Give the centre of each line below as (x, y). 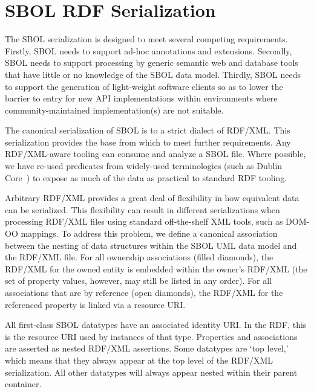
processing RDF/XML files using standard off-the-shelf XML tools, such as (144, 221)
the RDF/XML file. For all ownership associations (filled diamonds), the (139, 257)
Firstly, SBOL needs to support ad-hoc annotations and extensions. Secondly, (149, 50)
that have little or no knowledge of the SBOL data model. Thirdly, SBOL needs (153, 74)
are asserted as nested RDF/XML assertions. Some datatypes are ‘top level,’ (147, 348)
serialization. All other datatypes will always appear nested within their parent (151, 372)
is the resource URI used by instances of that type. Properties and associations (151, 336)
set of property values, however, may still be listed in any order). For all (138, 281)
